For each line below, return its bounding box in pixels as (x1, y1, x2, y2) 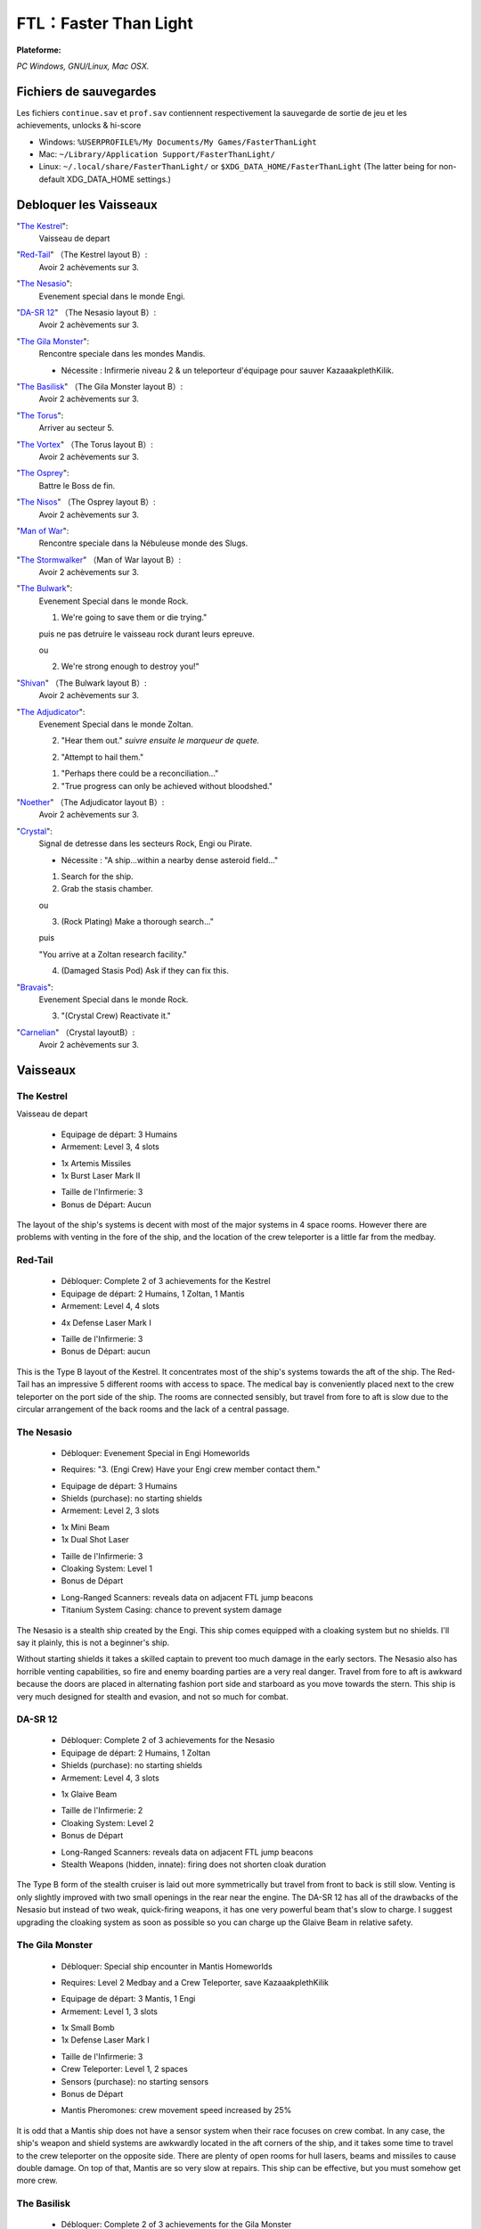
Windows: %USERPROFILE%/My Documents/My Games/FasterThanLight (38, 136, 317, 147)
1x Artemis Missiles (61, 1157, 132, 1168)
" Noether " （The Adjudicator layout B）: (16, 796, 165, 807)
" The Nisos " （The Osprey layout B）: (16, 497, 156, 507)
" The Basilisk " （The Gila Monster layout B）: (16, 382, 183, 391)
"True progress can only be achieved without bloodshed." (61, 780, 273, 791)
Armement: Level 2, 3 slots (61, 1505, 159, 1516)
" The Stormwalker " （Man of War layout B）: (16, 554, 182, 565)
